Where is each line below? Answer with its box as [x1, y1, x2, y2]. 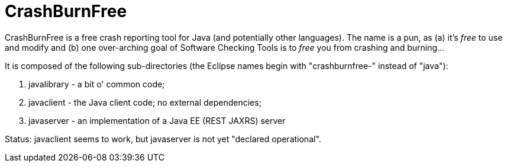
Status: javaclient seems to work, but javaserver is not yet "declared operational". [5, 133, 321, 144]
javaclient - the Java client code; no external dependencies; [28, 97, 261, 107]
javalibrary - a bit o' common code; [28, 78, 165, 89]
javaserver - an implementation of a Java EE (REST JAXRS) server [28, 115, 286, 126]
